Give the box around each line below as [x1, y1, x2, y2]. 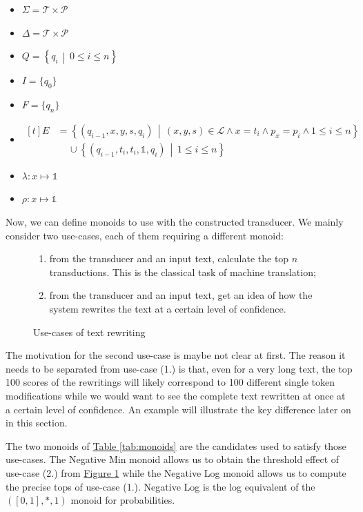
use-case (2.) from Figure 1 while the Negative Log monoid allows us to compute [6, 465, 346, 480]
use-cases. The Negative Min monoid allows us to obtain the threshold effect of [6, 452, 340, 466]
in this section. [6, 415, 68, 430]
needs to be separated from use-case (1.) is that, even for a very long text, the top [6, 361, 353, 375]
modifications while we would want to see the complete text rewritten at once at [6, 388, 346, 402]
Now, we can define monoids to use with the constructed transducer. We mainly [6, 215, 344, 229]
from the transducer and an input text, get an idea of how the [49, 288, 313, 302]
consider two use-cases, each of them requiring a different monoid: [6, 228, 284, 242]
